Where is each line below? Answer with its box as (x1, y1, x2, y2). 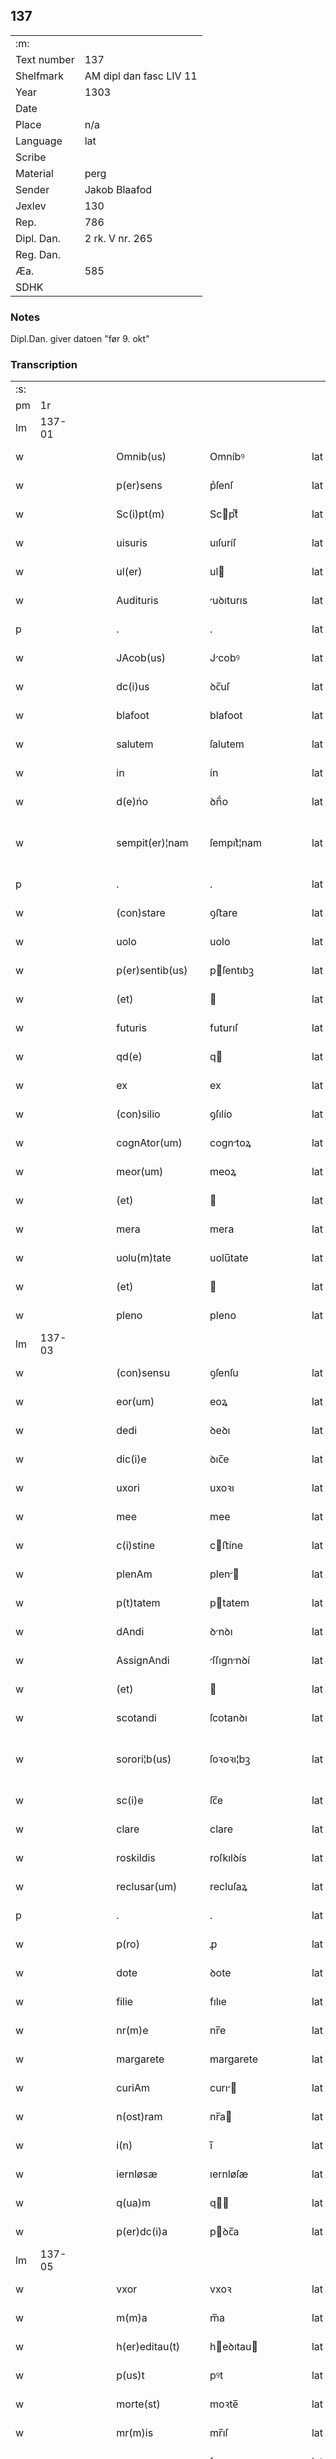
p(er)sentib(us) (116, 964, 188, 978)
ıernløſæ (209, 2167, 249, 2181)
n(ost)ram (116, 2110, 163, 2124)
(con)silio (116, 1107, 161, 1121)
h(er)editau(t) (116, 2340, 181, 2354)
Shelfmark (15, 69, 64, 83)
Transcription (10, 358, 78, 372)
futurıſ (209, 1021, 239, 1035)
